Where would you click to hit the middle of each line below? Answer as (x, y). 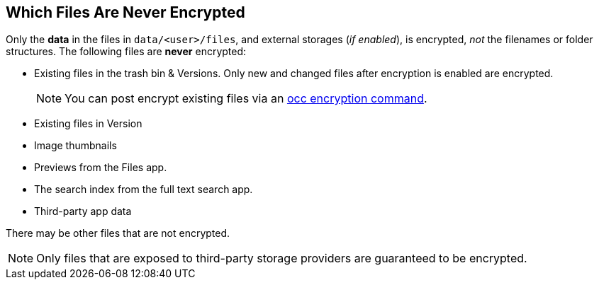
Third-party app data (83, 211)
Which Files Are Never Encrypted (125, 12)
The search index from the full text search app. (144, 190)
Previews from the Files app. (101, 168)
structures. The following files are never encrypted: (126, 52)
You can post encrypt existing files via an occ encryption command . (246, 99)
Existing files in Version (88, 124)
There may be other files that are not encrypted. (118, 233)
